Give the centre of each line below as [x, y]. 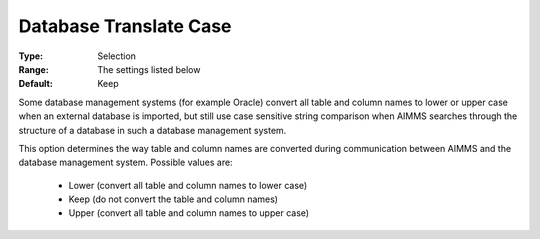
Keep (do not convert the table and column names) [173, 199]
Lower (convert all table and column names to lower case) [188, 185]
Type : [31, 56]
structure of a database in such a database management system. [152, 130]
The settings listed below [149, 69]
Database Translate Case [125, 26]
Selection [117, 56]
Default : [36, 84]
